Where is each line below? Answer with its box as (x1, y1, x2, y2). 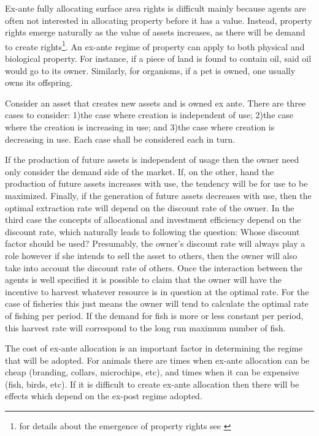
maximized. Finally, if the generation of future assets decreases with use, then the (5, 189, 312, 201)
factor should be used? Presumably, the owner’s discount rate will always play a (5, 237, 306, 250)
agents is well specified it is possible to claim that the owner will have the (5, 273, 282, 286)
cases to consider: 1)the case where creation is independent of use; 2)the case (5, 108, 293, 121)
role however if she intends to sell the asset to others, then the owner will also (5, 249, 298, 261)
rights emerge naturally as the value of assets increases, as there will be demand (5, 26, 306, 39)
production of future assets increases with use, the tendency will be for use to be (5, 177, 308, 190)
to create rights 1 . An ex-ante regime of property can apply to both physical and (5, 38, 305, 53)
